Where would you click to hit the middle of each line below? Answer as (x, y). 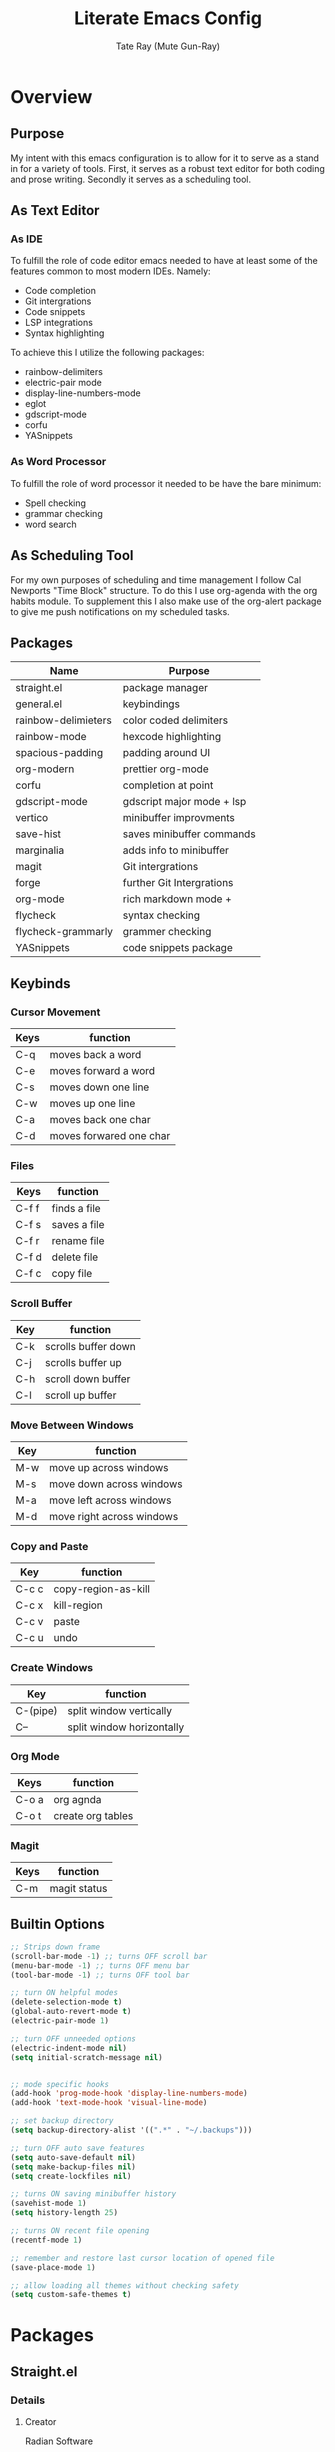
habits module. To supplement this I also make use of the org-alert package (166, 601)
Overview (51, 96)
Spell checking (55, 503)
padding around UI (166, 753)
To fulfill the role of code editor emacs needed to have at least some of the (164, 261)
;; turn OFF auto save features (77, 2148)
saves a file (78, 1225)
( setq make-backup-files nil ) (73, 2167)
